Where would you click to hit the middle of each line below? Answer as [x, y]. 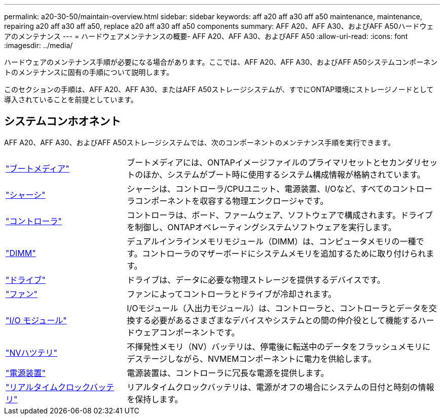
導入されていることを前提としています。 [71, 99]
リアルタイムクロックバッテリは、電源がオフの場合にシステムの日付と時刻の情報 [281, 387]
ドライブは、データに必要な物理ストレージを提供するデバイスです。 [256, 280]
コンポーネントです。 [199, 332]
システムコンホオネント [63, 121]
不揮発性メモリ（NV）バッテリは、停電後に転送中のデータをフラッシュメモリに [279, 346]
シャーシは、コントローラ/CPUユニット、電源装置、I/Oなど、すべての [259, 188]
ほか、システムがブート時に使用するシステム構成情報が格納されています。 [284, 174]
